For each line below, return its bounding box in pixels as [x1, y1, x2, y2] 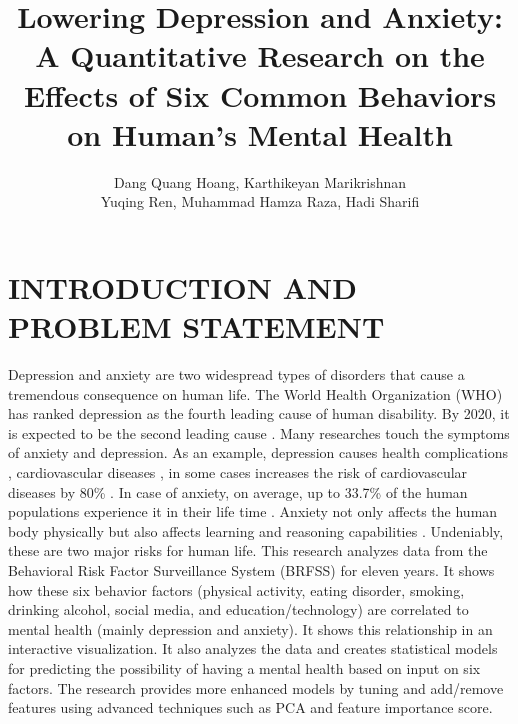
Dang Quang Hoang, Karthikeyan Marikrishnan [113, 171, 407, 192]
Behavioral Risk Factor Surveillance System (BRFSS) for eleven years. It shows [8, 559, 495, 580]
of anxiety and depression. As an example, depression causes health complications [8, 442, 509, 463]
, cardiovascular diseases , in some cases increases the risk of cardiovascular [8, 461, 468, 482]
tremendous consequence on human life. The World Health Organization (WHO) [8, 383, 503, 404]
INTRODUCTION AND [8, 266, 357, 307]
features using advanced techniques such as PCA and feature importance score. [8, 697, 493, 718]
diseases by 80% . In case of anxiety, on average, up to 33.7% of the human [8, 481, 468, 502]
